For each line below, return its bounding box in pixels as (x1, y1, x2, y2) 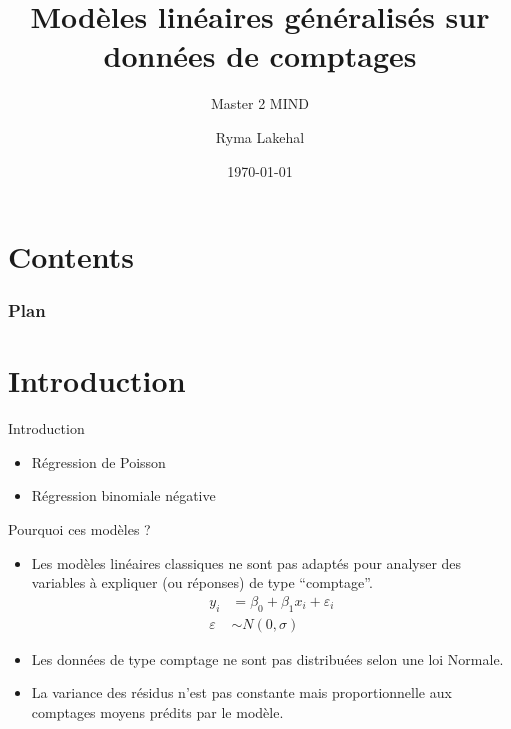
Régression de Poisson (31, 451, 166, 472)
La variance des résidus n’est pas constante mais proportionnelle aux (31, 682, 452, 703)
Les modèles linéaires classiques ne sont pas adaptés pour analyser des (31, 552, 462, 573)
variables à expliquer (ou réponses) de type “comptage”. (31, 572, 373, 593)
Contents (8, 236, 134, 277)
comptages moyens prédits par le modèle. (31, 701, 284, 722)
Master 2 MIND (211, 93, 309, 114)
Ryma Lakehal (215, 126, 305, 147)
